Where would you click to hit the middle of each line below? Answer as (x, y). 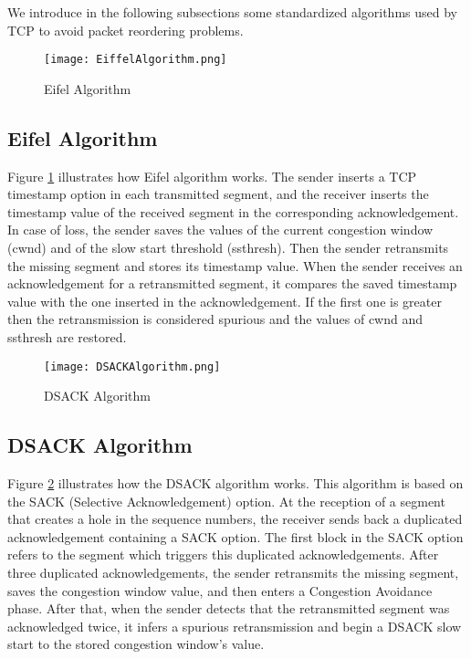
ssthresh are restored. (67, 336)
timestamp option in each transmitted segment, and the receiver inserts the (218, 194)
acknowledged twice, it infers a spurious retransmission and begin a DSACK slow (235, 626)
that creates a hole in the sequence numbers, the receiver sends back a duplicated (235, 519)
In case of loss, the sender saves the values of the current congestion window (220, 230)
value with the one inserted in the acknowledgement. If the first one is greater (225, 301)
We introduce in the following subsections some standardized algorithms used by (232, 12)
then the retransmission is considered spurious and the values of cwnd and (215, 319)
